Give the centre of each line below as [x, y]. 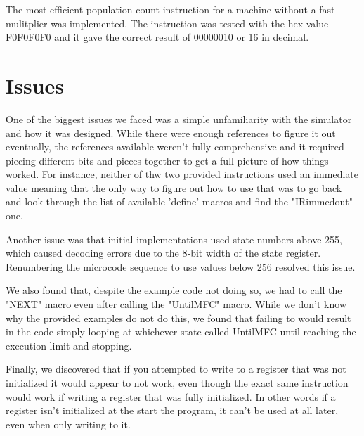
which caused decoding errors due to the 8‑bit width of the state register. [163, 253]
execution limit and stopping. [69, 345]
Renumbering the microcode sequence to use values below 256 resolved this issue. [181, 266]
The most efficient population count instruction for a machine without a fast [170, 9]
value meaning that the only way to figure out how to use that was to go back [174, 187]
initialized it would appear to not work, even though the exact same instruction [177, 383]
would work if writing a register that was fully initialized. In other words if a [171, 396]
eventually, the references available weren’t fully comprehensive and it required [175, 147]
